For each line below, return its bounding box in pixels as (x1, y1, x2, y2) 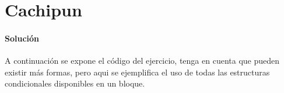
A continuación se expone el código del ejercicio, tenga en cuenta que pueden (5, 54, 280, 67)
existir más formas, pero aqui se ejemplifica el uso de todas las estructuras (5, 66, 270, 78)
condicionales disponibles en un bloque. (5, 77, 145, 89)
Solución (5, 32, 40, 44)
